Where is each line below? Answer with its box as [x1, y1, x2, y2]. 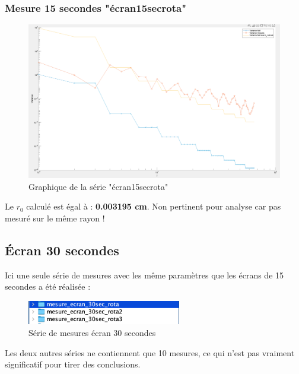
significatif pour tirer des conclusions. [5, 358, 141, 370]
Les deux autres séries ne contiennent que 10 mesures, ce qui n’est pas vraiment [5, 346, 295, 359]
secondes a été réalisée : [5, 280, 91, 293]
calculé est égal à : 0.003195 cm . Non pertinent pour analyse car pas [26, 200, 281, 213]
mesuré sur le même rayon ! [5, 211, 105, 224]
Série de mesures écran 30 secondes [28, 327, 156, 338]
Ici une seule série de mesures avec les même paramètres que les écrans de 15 [5, 268, 284, 281]
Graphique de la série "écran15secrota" [28, 180, 168, 192]
